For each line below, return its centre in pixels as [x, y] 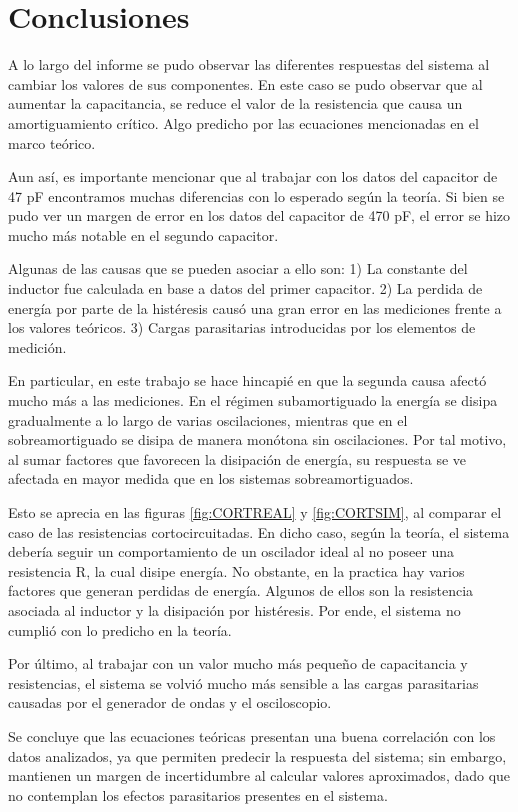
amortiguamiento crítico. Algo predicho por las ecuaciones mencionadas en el [243, 122]
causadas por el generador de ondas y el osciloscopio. [170, 702]
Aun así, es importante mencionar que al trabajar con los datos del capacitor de [253, 176]
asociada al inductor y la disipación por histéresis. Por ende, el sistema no [234, 609]
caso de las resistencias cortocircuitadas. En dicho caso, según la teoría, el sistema [259, 531]
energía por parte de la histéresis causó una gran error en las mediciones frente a [255, 307]
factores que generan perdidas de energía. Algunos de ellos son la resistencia [241, 590]
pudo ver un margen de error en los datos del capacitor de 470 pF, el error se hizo [259, 215]
